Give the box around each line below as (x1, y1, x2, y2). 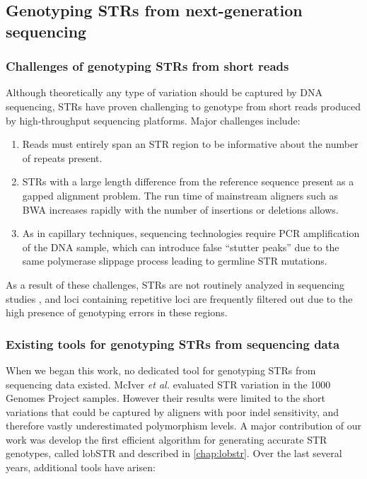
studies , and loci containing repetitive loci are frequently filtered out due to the (6, 291, 353, 306)
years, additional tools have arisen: (6, 460, 156, 475)
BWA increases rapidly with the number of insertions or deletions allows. (22, 202, 339, 217)
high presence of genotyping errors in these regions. (6, 305, 228, 320)
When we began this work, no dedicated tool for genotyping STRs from (6, 362, 316, 377)
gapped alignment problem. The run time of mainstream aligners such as (22, 187, 338, 202)
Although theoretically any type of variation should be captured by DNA (6, 85, 323, 100)
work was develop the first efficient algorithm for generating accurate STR (6, 432, 327, 446)
